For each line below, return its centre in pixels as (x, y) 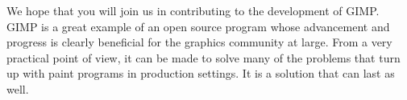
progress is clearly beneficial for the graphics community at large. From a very (199, 42)
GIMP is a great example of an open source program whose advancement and (198, 26)
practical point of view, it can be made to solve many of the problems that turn (203, 57)
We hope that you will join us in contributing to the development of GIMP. (193, 10)
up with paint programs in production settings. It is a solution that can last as (201, 73)
